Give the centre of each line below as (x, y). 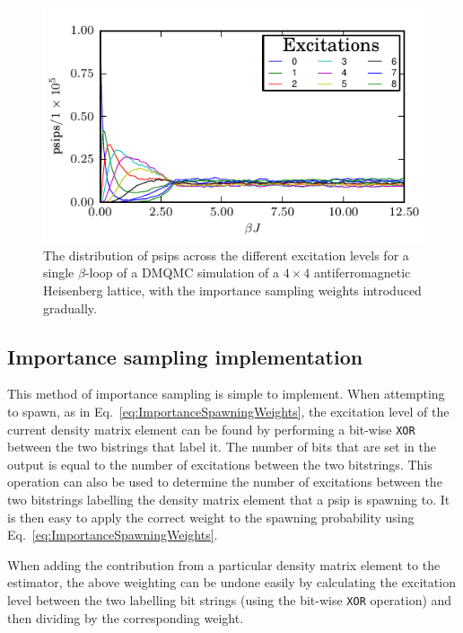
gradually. (70, 308)
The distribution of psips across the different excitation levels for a (226, 255)
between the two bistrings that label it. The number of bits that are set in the (222, 447)
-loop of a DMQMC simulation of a (182, 273)
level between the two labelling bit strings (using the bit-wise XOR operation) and (230, 599)
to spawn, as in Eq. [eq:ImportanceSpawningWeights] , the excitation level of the (228, 411)
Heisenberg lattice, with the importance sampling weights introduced (232, 290)
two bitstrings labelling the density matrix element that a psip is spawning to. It (229, 499)
